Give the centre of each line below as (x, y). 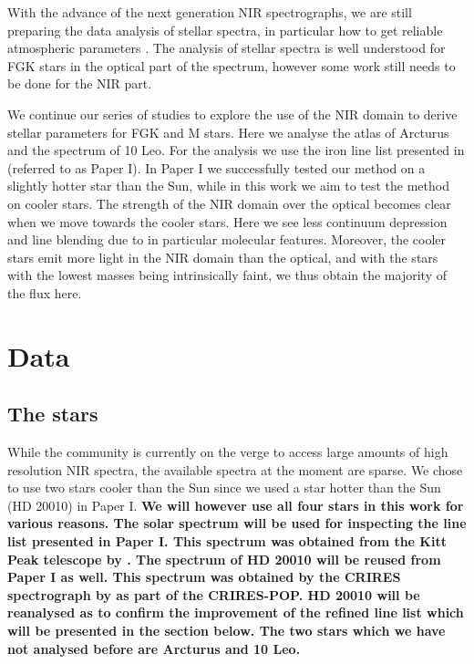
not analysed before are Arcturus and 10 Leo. (154, 648)
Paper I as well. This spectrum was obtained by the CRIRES (204, 577)
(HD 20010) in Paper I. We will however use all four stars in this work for (236, 505)
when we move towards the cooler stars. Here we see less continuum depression (227, 221)
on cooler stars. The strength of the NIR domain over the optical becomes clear (229, 203)
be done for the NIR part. (80, 83)
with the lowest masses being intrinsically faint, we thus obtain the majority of (227, 275)
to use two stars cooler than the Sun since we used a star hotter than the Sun (224, 488)
